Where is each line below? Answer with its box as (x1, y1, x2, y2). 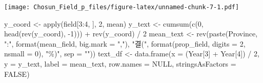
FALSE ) (4, 68, 30, 79)
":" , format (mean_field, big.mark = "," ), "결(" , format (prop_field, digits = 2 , (4, 38, 246, 49)
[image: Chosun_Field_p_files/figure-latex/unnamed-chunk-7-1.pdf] (4, 4, 239, 11)
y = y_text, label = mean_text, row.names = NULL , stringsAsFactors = (4, 58, 236, 69)
